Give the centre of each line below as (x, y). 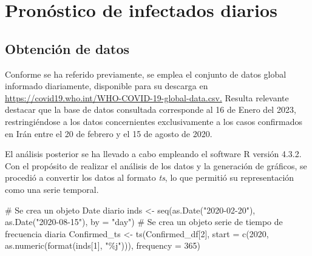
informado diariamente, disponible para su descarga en (107, 86)
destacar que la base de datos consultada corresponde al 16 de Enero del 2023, (151, 109)
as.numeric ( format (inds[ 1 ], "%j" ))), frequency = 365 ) (103, 245)
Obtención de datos (67, 48)
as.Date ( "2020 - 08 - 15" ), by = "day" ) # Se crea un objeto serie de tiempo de (144, 222)
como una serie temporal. (52, 189)
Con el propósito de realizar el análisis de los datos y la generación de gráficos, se (156, 165)
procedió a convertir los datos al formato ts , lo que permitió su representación (150, 177)
